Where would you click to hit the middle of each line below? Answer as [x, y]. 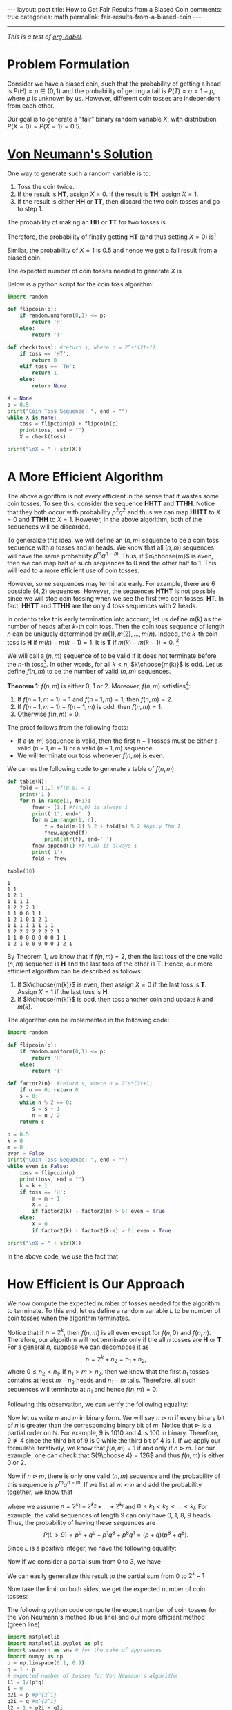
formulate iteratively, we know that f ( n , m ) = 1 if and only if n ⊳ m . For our [111, 1448]
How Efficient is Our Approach [96, 1284]
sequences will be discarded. [49, 527]
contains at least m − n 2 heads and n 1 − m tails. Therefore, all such [101, 1381]
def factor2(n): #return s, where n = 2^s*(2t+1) [80, 1083]
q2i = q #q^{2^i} [32, 1702]
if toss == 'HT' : [45, 353]
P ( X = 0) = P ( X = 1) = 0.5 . [44, 126]
